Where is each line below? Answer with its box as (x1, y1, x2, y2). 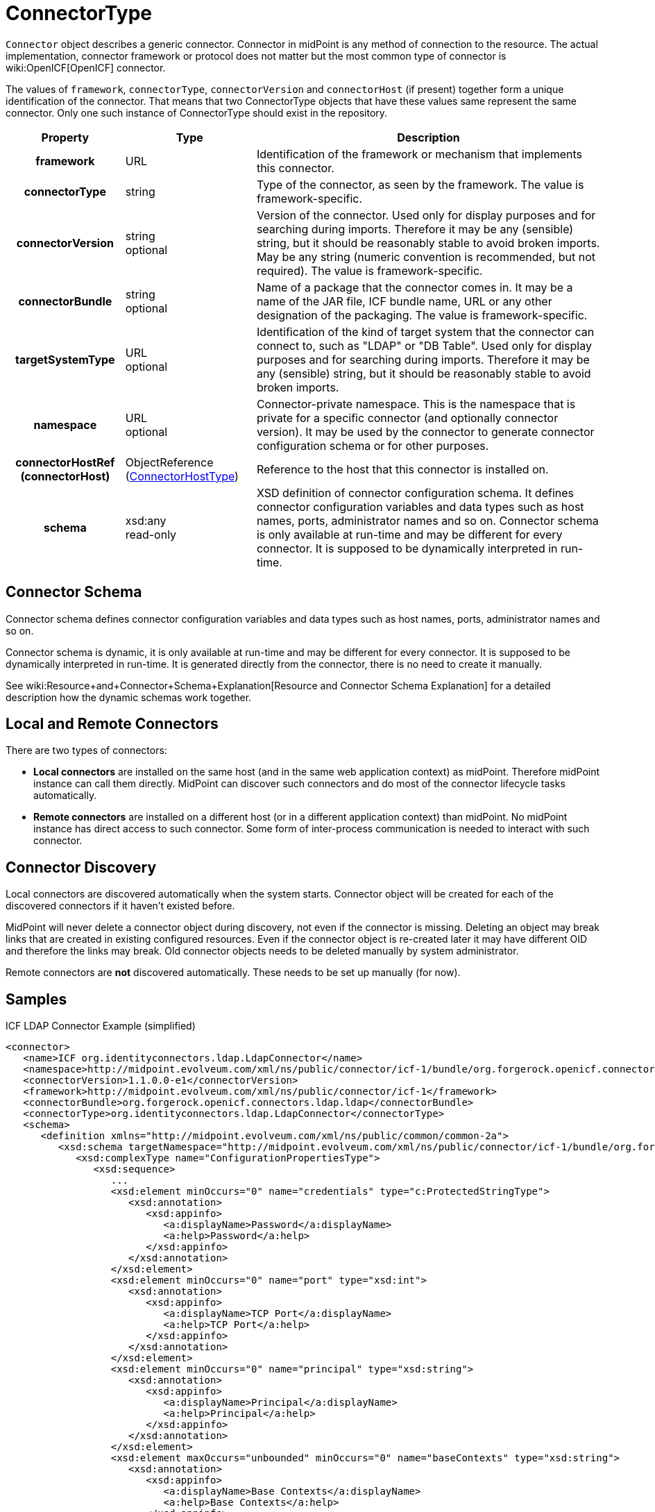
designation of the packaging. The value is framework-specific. (256, 308, 588, 322)
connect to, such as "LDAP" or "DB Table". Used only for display (256, 338, 592, 353)
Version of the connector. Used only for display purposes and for (256, 208, 596, 222)
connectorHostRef (15, 455, 115, 469)
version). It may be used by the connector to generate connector (256, 424, 595, 439)
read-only (125, 527, 177, 541)
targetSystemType (15, 352, 115, 367)
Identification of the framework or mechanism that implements (256, 146, 583, 161)
